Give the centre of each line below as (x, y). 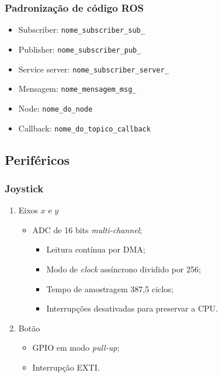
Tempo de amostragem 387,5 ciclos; (110, 288)
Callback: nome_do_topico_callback (84, 128)
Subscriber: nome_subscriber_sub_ (81, 30)
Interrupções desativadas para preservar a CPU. (132, 308)
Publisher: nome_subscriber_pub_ (80, 49)
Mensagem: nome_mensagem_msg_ (77, 89)
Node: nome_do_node (56, 108)
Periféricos (37, 159)
